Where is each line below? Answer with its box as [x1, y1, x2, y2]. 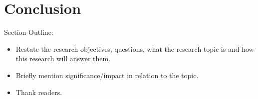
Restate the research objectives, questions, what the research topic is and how [15, 43, 254, 54]
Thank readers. [15, 87, 62, 97]
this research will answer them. [15, 53, 111, 64]
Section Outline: [4, 27, 53, 37]
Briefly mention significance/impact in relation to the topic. [15, 70, 199, 80]
